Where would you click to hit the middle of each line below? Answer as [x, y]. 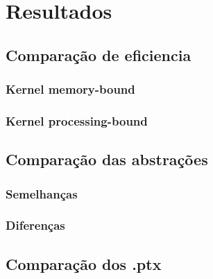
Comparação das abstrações [107, 159]
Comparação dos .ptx [84, 263]
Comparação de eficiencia [99, 54]
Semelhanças [42, 193]
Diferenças [35, 225]
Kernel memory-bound [70, 89]
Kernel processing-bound [77, 120]
